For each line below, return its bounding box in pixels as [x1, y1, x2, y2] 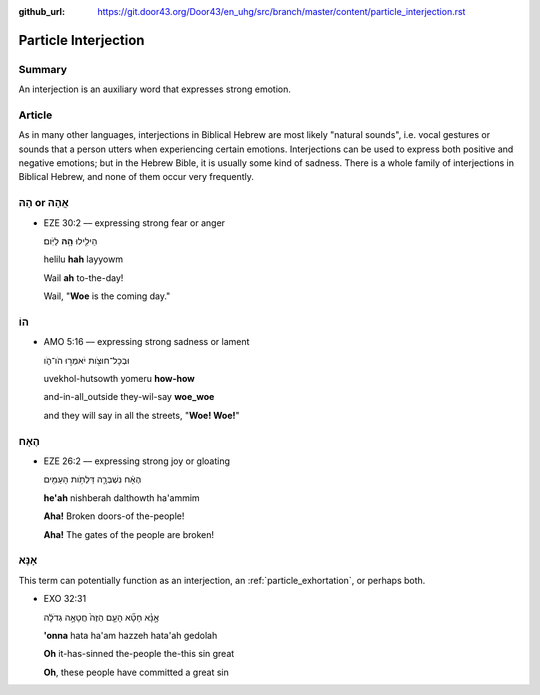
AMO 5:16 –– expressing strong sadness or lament [43, 336, 250, 348]
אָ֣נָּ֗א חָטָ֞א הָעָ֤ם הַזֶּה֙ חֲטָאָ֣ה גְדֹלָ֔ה [43, 611, 160, 623]
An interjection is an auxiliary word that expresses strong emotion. [18, 83, 292, 95]
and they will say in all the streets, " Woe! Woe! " [43, 409, 240, 421]
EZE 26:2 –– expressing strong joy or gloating [43, 455, 230, 467]
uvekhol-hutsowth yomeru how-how [43, 373, 195, 385]
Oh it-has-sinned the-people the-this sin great [43, 648, 235, 660]
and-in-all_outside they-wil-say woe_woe [43, 391, 215, 403]
